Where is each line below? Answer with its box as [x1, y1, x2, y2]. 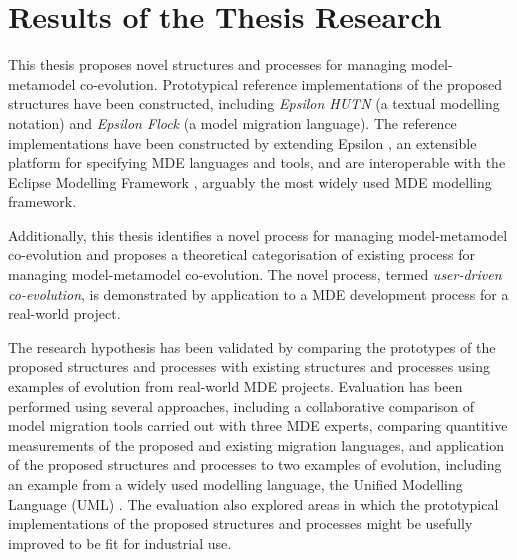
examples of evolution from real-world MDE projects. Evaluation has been [8, 376, 463, 397]
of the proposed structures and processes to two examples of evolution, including [8, 454, 502, 475]
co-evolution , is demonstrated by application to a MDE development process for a [8, 283, 509, 304]
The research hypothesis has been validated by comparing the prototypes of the [8, 336, 496, 357]
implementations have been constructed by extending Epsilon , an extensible [8, 132, 477, 153]
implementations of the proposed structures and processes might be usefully [8, 513, 473, 534]
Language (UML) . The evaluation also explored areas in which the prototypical [8, 493, 499, 514]
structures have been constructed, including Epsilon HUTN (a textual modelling [8, 93, 500, 114]
